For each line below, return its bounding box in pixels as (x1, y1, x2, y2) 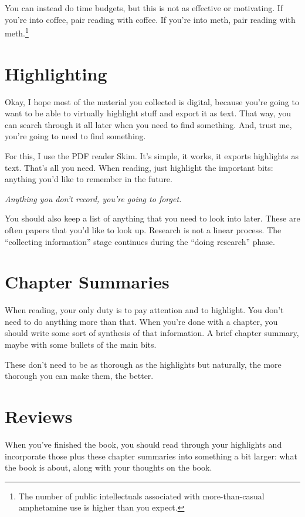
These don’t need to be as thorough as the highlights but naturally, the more (5, 358, 282, 370)
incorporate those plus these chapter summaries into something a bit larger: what (5, 449, 297, 462)
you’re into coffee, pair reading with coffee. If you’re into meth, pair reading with (5, 13, 296, 25)
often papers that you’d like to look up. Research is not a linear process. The (5, 223, 282, 236)
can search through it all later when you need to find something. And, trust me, (5, 118, 292, 130)
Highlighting (5, 61, 107, 85)
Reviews (5, 404, 73, 428)
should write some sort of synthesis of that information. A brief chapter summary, (5, 327, 299, 339)
